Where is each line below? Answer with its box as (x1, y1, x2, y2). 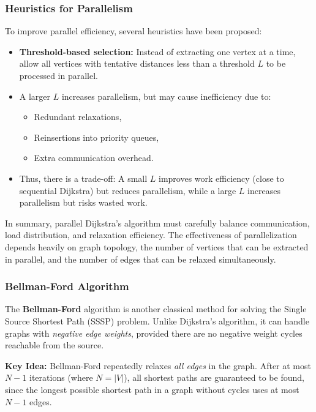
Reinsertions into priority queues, (34, 130, 159, 143)
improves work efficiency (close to (159, 171, 284, 184)
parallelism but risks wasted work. (19, 196, 148, 209)
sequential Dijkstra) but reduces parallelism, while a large (19, 184, 236, 197)
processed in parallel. (19, 69, 98, 81)
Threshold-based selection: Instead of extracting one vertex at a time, (19, 45, 296, 58)
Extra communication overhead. (34, 151, 154, 164)
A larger (19, 89, 51, 102)
